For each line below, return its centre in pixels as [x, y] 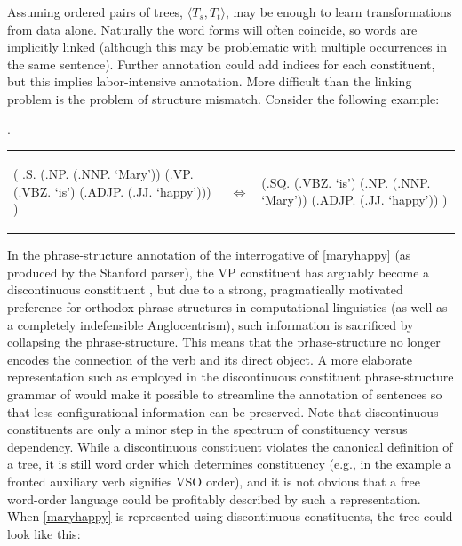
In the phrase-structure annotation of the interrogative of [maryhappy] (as [209, 255]
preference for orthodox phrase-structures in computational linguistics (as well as [227, 306]
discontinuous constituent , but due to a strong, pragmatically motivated [205, 289]
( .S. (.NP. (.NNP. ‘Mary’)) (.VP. [104, 173]
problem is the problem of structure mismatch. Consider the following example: [223, 98]
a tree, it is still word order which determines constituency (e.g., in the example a [229, 464]
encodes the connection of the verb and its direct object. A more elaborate [210, 359]
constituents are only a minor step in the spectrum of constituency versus [207, 429]
